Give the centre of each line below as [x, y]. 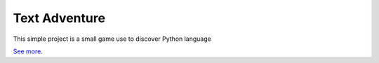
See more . [28, 51]
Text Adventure [59, 18]
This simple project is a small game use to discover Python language [112, 39]
